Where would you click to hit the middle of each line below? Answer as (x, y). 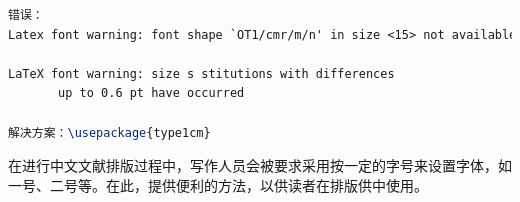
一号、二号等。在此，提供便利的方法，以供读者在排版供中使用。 (218, 184)
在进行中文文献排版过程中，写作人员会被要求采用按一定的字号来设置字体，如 (260, 165)
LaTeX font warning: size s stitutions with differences (201, 73)
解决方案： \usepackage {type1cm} (109, 132)
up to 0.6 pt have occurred (151, 93)
